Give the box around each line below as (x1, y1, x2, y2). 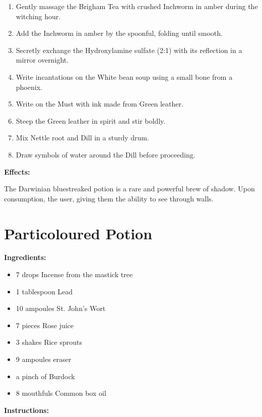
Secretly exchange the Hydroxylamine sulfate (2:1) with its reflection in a (16, 44, 242, 55)
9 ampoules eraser (16, 354, 72, 364)
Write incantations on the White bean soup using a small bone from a (16, 71, 233, 82)
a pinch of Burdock (16, 371, 75, 381)
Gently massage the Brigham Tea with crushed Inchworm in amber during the (16, 1, 258, 11)
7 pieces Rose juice (16, 320, 74, 330)
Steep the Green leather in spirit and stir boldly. (16, 115, 166, 126)
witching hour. (16, 11, 61, 21)
